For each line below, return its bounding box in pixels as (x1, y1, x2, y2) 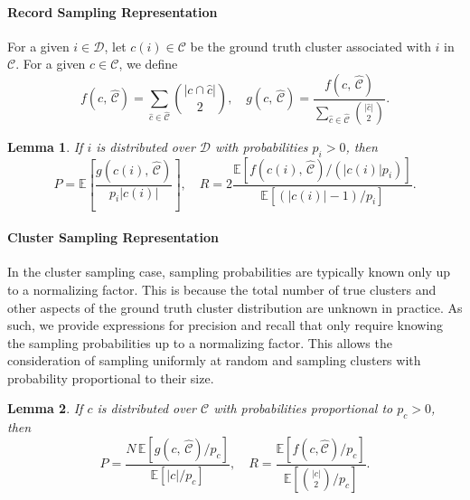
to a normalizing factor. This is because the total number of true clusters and (7, 279, 437, 298)
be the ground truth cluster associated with (190, 36, 431, 55)
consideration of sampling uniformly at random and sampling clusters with (7, 351, 421, 370)
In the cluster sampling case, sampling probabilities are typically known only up (7, 262, 451, 281)
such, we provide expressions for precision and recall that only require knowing (7, 316, 444, 335)
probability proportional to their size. (7, 368, 214, 387)
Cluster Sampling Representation (7, 228, 219, 247)
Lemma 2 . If (7, 399, 83, 418)
